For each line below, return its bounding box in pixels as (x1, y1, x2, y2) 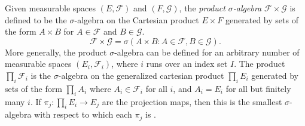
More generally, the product (5, 45, 107, 58)
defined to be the (5, 13, 67, 26)
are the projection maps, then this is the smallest (102, 95, 282, 107)
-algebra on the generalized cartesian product (58, 69, 224, 81)
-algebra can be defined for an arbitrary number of (114, 45, 300, 58)
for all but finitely (225, 82, 291, 94)
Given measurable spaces (5, 2, 96, 14)
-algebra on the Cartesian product (74, 13, 199, 26)
